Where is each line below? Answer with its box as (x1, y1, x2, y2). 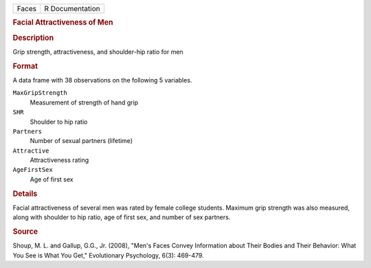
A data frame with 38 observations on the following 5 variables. (12, 76, 192, 84)
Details (12, 189, 38, 199)
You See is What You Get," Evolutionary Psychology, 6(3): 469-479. (12, 251, 204, 259)
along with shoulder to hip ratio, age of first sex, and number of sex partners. (12, 213, 231, 221)
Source (12, 227, 38, 236)
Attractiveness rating (30, 156, 89, 164)
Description (12, 33, 54, 43)
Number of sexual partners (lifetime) (30, 137, 133, 145)
